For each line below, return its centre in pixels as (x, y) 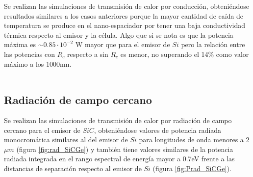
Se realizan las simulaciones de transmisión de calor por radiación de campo (118, 120)
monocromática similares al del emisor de (66, 139)
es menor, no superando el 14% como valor (185, 54)
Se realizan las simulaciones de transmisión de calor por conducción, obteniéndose (126, 6)
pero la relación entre (213, 44)
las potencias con (29, 54)
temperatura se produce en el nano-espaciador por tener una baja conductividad (125, 25)
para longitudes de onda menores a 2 (194, 139)
